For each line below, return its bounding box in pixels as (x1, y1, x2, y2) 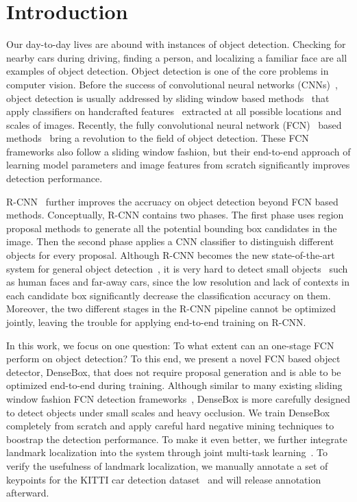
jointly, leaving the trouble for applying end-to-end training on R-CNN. (6, 315, 306, 329)
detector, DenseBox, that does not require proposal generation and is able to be (6, 364, 341, 379)
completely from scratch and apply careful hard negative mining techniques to (6, 418, 334, 433)
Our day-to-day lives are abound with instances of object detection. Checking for (6, 37, 346, 51)
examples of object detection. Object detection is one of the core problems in (6, 64, 329, 78)
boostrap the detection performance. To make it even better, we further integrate (6, 431, 347, 446)
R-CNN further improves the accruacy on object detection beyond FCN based (6, 194, 338, 208)
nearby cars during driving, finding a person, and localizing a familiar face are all (6, 50, 347, 64)
